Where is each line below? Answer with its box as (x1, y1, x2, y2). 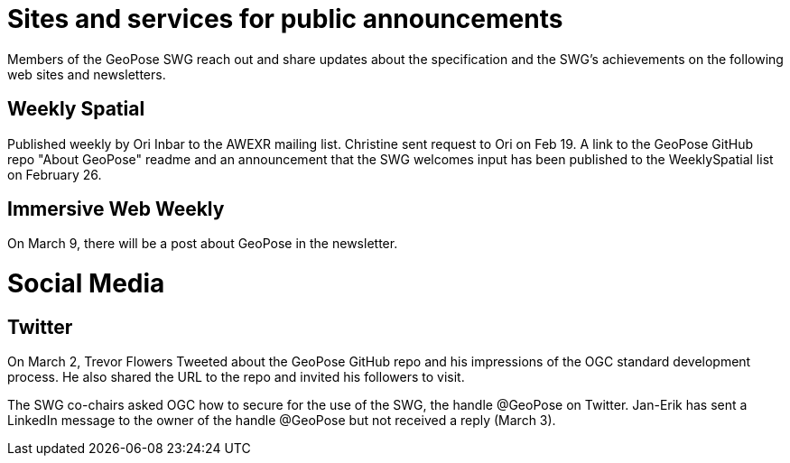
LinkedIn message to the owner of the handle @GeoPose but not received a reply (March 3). (7, 412, 556, 429)
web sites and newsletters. (7, 66, 166, 82)
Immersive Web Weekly (7, 198, 225, 221)
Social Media (7, 268, 165, 300)
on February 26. (7, 166, 102, 182)
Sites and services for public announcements (7, 4, 563, 34)
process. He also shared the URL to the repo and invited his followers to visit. (7, 369, 465, 385)
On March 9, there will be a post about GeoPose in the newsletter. (7, 236, 398, 252)
